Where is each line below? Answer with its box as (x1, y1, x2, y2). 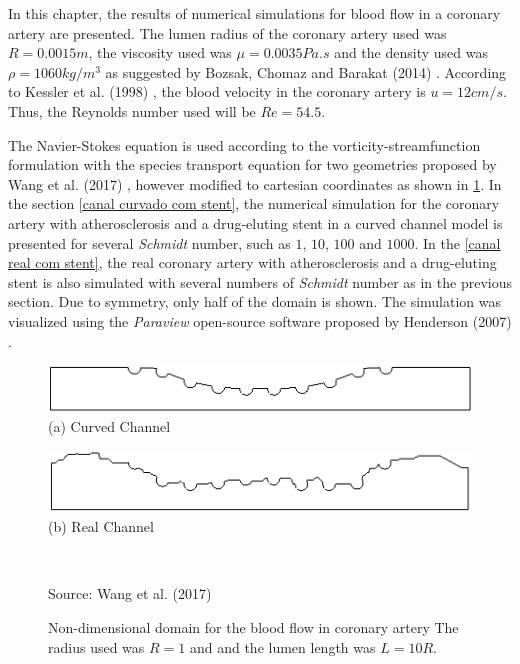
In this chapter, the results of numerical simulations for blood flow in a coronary (8, 3, 501, 23)
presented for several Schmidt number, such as (8, 232, 291, 253)
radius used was (48, 636, 145, 657)
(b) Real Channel (48, 516, 154, 537)
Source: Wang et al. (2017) (48, 583, 212, 604)
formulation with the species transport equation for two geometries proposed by (8, 154, 497, 175)
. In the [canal (414, 232, 501, 253)
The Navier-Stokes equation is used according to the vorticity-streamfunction (8, 134, 481, 155)
